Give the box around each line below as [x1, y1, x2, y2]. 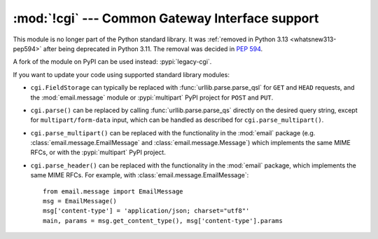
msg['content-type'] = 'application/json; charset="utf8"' [43, 207, 250, 215]
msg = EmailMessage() [43, 197, 117, 205]
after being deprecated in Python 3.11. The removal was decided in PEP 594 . [43, 44, 263, 53]
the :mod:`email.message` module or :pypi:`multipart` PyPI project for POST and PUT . [30, 93, 274, 102]
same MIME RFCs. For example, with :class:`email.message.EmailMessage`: [30, 171, 249, 179]
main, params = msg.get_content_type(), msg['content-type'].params [43, 217, 283, 224]
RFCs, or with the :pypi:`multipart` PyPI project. [30, 148, 166, 157]
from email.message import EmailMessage [43, 187, 183, 196]
